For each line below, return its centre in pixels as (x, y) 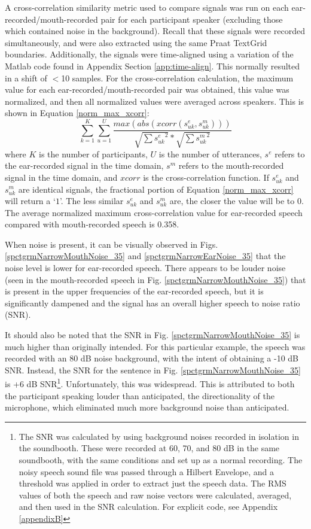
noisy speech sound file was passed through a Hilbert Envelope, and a (146, 471)
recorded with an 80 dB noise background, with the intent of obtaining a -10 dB (152, 358)
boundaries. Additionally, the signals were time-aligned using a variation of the (149, 54)
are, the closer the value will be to (232, 201)
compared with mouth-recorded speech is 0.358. (92, 224)
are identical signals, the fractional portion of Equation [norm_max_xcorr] (156, 189)
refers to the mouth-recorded (231, 165)
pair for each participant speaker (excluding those (192, 19)
